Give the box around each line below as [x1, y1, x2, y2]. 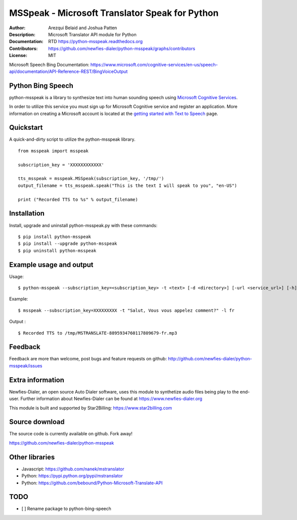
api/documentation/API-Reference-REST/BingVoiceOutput [9, 68, 128, 74]
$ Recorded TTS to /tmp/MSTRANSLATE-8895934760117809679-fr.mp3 [18, 330, 178, 336]
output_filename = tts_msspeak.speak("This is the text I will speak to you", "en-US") [18, 182, 238, 188]
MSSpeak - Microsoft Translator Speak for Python [9, 7, 219, 18]
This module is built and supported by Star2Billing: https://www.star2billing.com [9, 404, 172, 411]
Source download [9, 418, 65, 426]
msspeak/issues [9, 362, 43, 369]
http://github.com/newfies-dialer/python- [167, 356, 252, 362]
